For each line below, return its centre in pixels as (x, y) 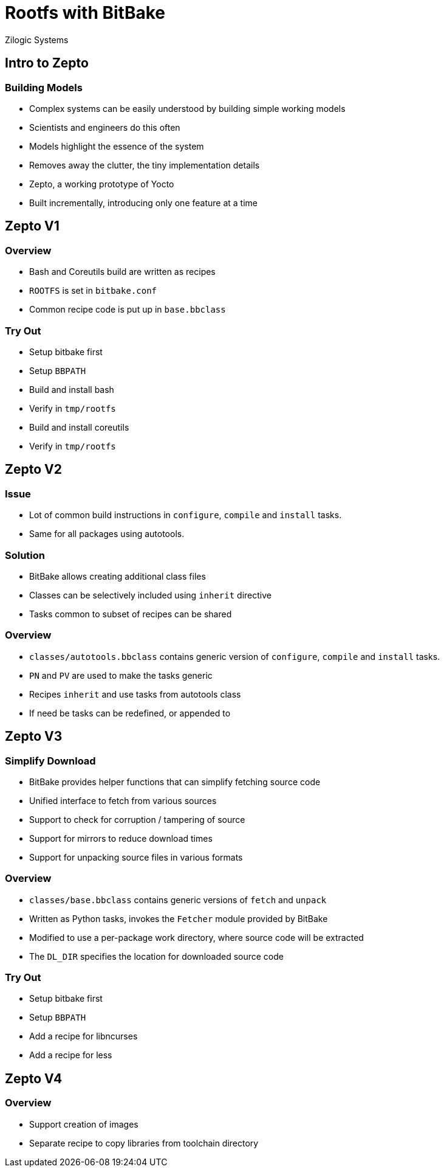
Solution (25, 555)
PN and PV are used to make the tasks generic (121, 675)
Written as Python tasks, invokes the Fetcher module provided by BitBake (179, 918)
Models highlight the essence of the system (117, 146)
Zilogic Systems (37, 40)
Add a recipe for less (71, 1055)
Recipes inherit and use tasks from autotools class (135, 694)
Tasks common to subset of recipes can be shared (131, 614)
